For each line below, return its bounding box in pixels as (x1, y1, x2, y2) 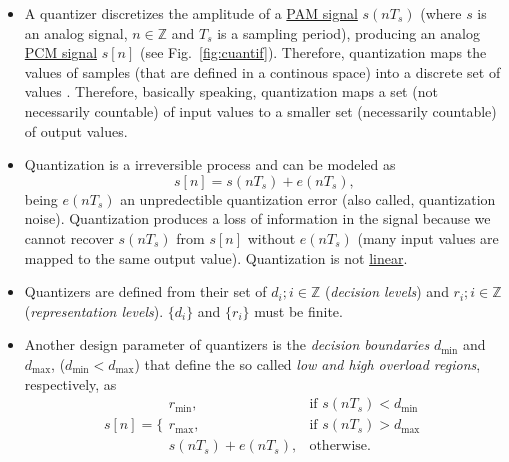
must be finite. (254, 300, 343, 321)
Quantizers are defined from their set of (24, 281, 267, 302)
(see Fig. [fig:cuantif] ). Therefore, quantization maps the (140, 42, 487, 63)
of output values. (24, 120, 128, 141)
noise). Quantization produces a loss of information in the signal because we (24, 208, 491, 229)
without (247, 227, 296, 248)
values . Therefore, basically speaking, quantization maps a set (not (24, 81, 438, 102)
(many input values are (357, 227, 499, 248)
